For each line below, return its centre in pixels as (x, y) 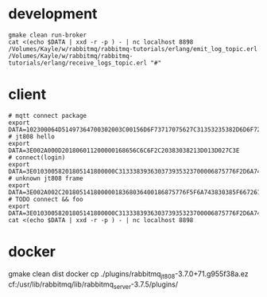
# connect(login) (37, 157)
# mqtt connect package (48, 115)
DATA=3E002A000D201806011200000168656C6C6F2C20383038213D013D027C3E (124, 150)
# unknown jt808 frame (46, 178)
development (53, 14)
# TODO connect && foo (46, 199)
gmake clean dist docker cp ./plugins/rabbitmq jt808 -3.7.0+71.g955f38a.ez (128, 274)
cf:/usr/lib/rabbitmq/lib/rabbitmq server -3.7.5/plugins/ (93, 285)
